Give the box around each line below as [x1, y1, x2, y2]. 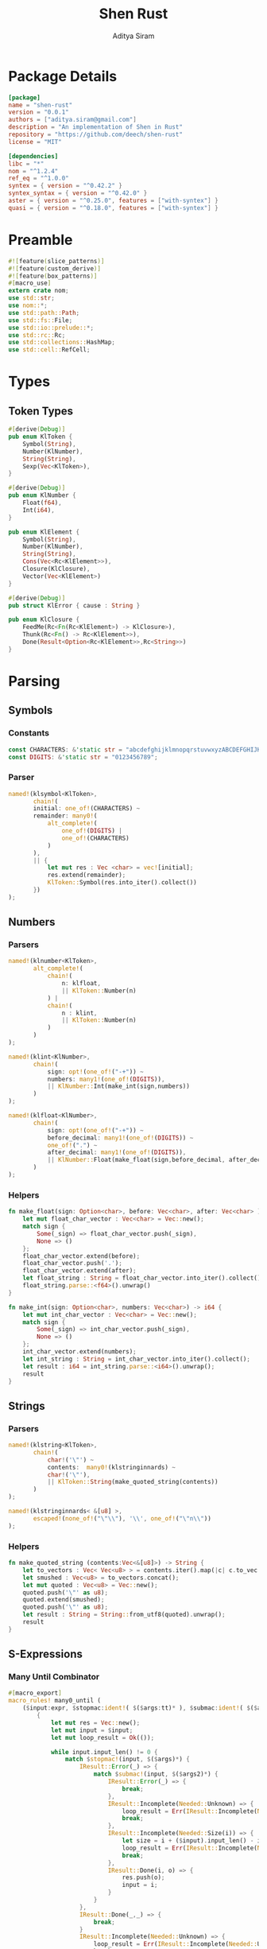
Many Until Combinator [8, 1671, 100, 1683]
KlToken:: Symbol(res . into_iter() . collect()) [47, 879, 197, 887]
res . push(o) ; [122, 1873, 165, 1881]
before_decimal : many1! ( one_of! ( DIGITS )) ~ [47, 1134, 194, 1142]
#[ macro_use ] [8, 279, 52, 287]
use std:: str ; [8, 294, 56, 302]
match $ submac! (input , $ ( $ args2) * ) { [93, 1770, 219, 1778]
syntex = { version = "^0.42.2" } [8, 182, 123, 190]
